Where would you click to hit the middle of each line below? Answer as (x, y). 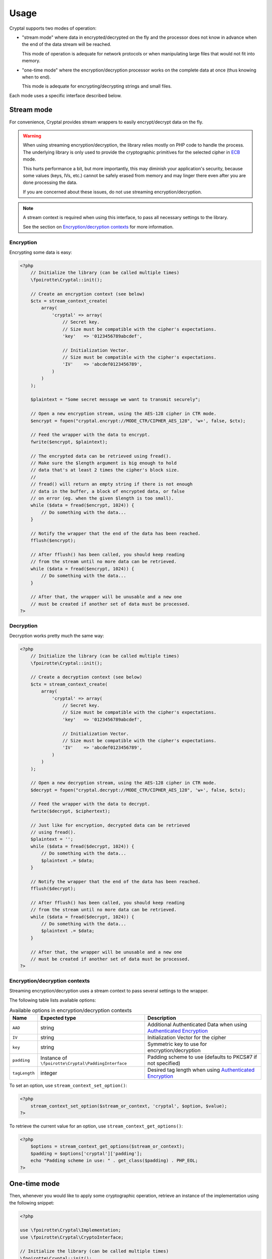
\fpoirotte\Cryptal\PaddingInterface (84, 1063)
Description (162, 1018)
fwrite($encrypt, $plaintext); (69, 442)
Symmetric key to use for (177, 1044)
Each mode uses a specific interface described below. (65, 95)
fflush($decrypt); (53, 889)
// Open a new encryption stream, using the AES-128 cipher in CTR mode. (123, 414)
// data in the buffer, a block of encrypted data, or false (108, 491)
